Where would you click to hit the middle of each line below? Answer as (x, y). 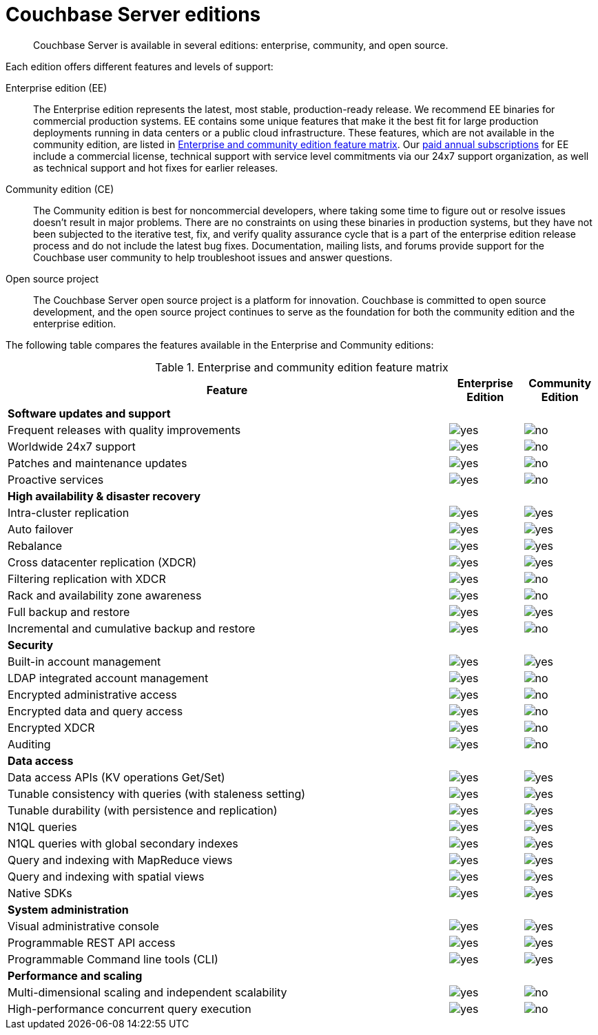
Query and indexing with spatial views (106, 876)
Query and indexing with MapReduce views (120, 860)
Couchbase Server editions (133, 14)
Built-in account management (84, 661)
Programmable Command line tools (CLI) (113, 959)
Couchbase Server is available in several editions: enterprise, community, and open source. (241, 45)
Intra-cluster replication (69, 512)
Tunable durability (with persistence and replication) (143, 810)
